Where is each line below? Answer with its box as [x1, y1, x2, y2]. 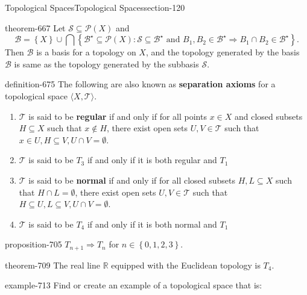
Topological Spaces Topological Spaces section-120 [5, 1, 185, 13]
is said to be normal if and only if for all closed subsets [28, 173, 236, 186]
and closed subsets [235, 110, 303, 122]
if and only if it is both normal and [87, 217, 217, 230]
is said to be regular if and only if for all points [28, 110, 207, 122]
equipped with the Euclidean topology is [111, 258, 261, 271]
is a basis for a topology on [36, 46, 136, 58]
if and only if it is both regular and [87, 154, 217, 166]
